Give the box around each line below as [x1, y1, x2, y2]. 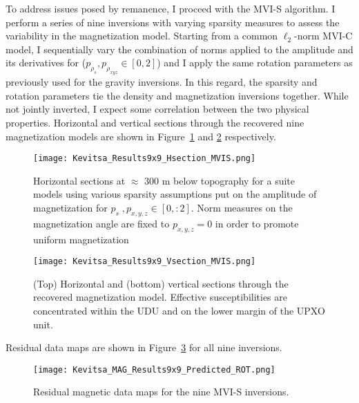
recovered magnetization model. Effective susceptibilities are [33, 290, 288, 304]
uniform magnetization [33, 232, 129, 246]
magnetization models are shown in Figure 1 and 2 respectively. [6, 129, 276, 143]
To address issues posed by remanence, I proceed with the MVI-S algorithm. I [6, 1, 336, 15]
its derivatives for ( [6, 55, 86, 70]
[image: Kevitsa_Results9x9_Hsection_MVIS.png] [33, 153, 256, 164]
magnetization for [33, 200, 108, 214]
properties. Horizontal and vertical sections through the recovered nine [6, 115, 304, 129]
